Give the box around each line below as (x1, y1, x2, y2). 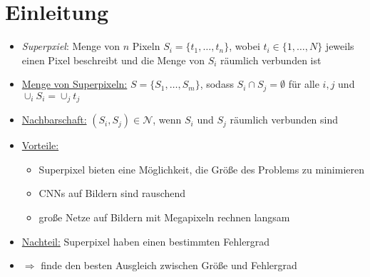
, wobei (229, 39, 260, 54)
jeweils (325, 39, 354, 54)
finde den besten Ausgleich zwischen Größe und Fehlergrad (41, 258, 297, 273)
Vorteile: (21, 138, 59, 153)
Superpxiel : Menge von (21, 39, 120, 54)
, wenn (153, 112, 182, 127)
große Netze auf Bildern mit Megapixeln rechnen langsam (38, 210, 290, 224)
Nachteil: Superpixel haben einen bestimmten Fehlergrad (21, 233, 270, 248)
